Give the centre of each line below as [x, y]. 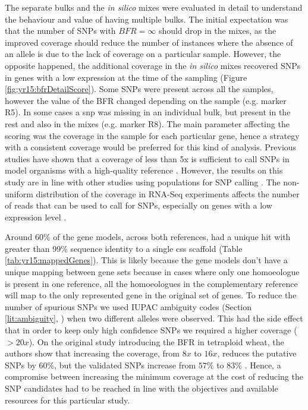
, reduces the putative [257, 353]
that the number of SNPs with [60, 31]
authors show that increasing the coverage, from [92, 353]
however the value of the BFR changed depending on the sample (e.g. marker [146, 100]
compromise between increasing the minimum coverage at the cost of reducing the [154, 376]
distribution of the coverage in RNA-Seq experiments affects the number [168, 193]
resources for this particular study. [67, 400]
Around [19, 237]
